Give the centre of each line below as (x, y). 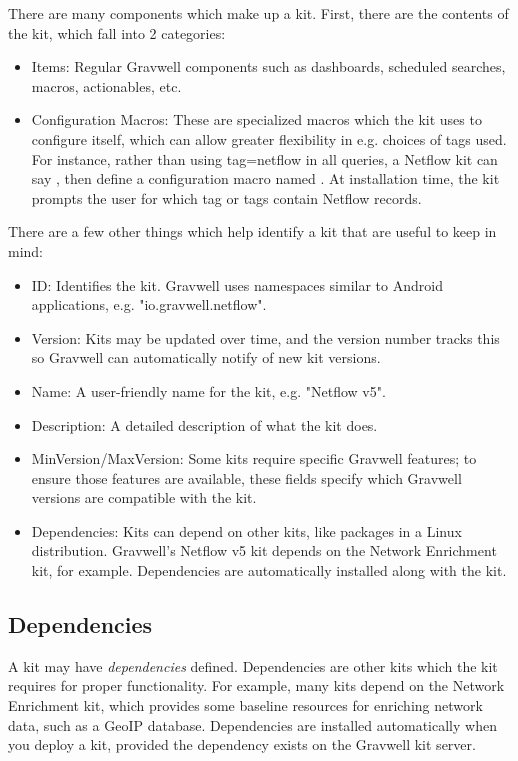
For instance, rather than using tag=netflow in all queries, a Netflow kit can (264, 158)
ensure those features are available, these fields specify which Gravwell (246, 477)
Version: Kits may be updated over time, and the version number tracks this (265, 337)
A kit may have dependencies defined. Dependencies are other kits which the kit (253, 665)
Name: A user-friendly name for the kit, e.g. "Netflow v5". (208, 390)
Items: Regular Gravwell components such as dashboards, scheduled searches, (268, 66)
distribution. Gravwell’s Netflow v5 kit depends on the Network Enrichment (264, 550)
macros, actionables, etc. (106, 85)
